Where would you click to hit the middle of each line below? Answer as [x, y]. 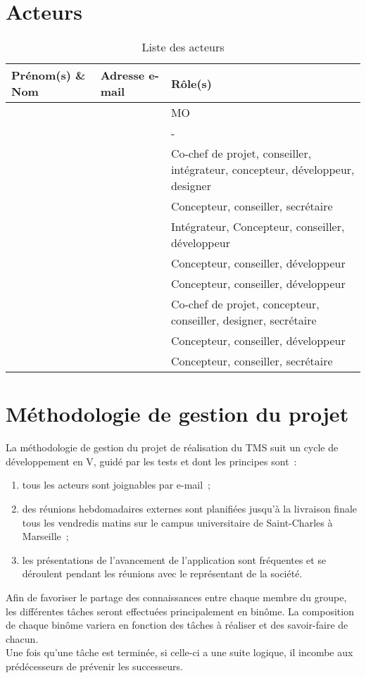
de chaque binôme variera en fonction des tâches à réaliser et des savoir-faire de [177, 625]
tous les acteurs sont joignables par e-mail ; [116, 485]
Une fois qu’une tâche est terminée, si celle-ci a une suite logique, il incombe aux [179, 652]
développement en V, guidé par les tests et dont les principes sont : [151, 461]
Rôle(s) [191, 83]
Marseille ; [45, 536]
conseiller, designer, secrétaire [244, 320]
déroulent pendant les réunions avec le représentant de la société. [162, 573]
